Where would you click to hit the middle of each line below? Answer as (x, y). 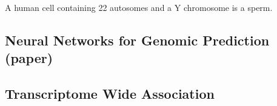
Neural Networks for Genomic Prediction (137, 40)
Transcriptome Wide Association (110, 94)
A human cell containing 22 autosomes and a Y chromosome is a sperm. (139, 7)
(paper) (29, 58)
